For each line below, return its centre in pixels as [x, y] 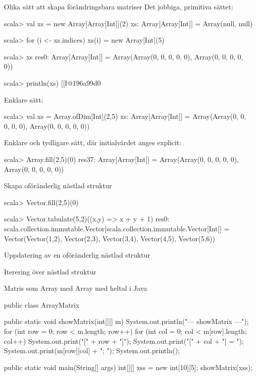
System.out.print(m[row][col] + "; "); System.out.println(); [92, 350]
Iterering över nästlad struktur [50, 271]
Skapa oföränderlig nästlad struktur [58, 186]
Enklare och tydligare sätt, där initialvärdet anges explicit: [93, 142]
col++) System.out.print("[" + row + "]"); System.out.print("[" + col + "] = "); [124, 341]
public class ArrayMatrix [42, 304]
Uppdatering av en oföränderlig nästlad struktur [77, 255]
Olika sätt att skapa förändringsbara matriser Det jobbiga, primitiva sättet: [119, 6]
